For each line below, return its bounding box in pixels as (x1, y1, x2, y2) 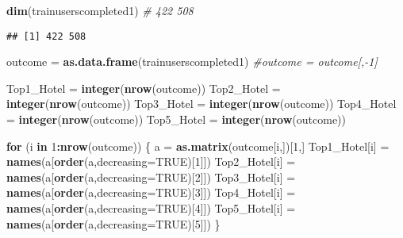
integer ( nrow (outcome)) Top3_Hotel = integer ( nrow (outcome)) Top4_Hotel (6, 95, 397, 112)
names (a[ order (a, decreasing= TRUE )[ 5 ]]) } (6, 215, 221, 232)
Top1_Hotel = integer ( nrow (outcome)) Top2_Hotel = (6, 79, 281, 96)
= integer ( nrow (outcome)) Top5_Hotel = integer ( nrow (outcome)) (6, 111, 346, 128)
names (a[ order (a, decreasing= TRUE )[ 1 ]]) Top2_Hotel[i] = (6, 153, 296, 170)
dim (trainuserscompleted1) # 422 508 (6, 2, 194, 18)
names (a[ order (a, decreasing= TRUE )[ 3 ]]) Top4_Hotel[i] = (6, 184, 296, 201)
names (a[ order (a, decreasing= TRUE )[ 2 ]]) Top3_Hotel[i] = (6, 168, 296, 185)
